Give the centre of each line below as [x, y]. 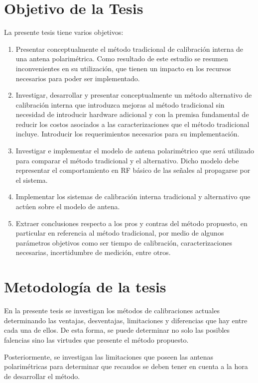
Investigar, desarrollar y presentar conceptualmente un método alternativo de [134, 95]
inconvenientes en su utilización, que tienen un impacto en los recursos [123, 68]
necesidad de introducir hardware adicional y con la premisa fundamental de [132, 114]
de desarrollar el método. [42, 376]
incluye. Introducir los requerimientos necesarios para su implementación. [128, 134]
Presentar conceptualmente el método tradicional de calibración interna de [129, 49]
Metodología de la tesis [85, 287]
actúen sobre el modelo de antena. [68, 206]
